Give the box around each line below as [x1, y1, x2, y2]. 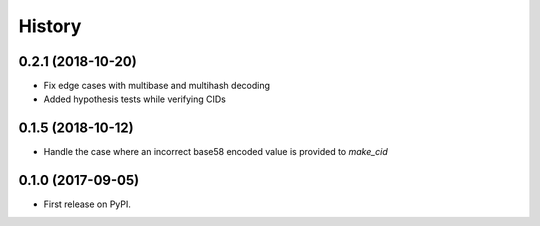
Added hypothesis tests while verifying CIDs [43, 93, 227, 105]
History [18, 15, 82, 37]
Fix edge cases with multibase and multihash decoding [43, 80, 270, 92]
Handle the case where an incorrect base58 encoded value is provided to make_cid [43, 146, 389, 158]
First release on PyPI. [43, 198, 132, 210]
